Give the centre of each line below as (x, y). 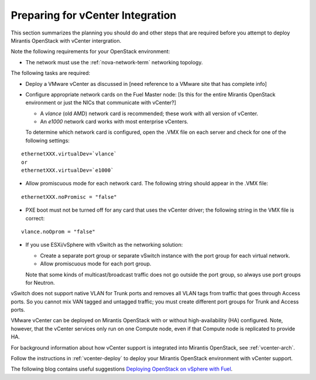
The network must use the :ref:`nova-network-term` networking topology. (114, 62)
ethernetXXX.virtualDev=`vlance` (69, 154)
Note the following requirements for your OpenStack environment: (90, 51)
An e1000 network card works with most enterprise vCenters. (114, 122)
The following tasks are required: (51, 73)
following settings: (48, 140)
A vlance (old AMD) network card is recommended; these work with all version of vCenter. (149, 113)
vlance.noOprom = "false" (59, 232)
